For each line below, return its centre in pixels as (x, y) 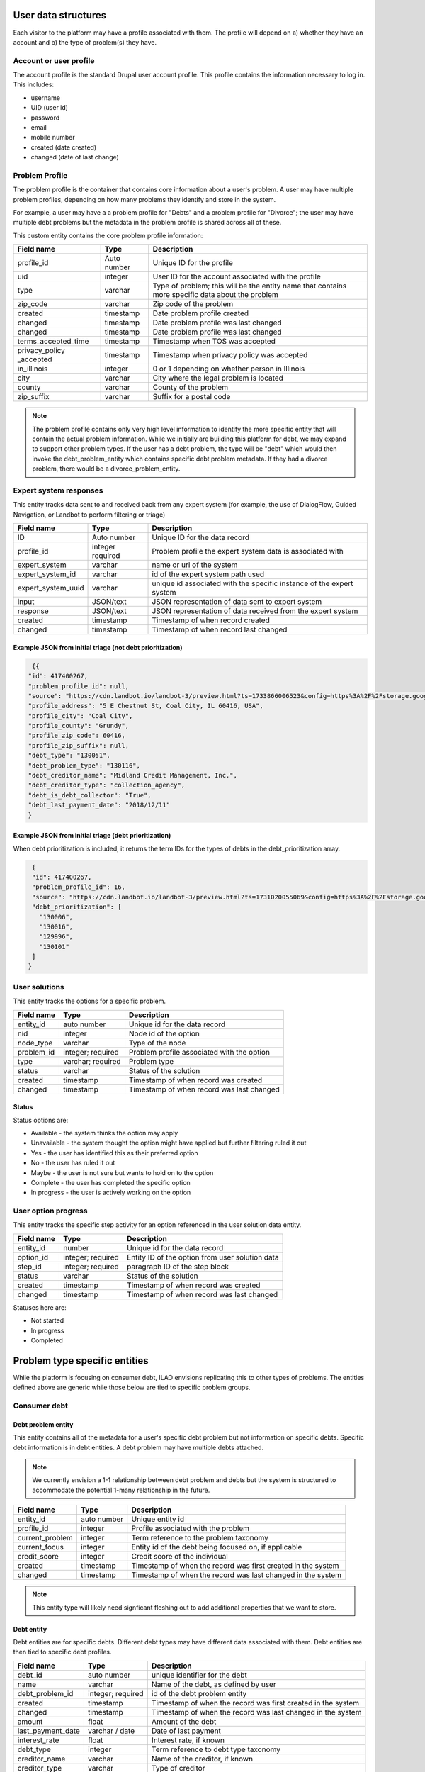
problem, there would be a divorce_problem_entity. (106, 469)
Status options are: (41, 1120)
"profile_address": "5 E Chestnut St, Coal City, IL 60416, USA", (146, 706)
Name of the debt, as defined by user (214, 1684)
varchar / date (111, 1731)
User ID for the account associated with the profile (237, 276)
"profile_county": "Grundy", (79, 726)
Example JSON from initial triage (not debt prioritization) (98, 647)
